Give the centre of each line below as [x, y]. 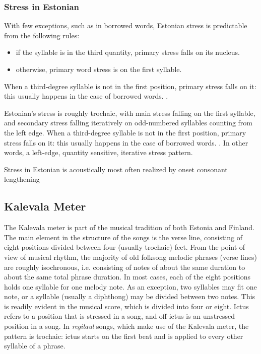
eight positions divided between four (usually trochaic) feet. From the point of [125, 247]
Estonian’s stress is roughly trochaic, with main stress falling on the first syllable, [130, 113]
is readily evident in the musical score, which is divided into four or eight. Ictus [126, 306]
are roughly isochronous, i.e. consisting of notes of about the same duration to [125, 267]
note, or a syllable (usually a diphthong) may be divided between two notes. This [130, 296]
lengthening [22, 179]
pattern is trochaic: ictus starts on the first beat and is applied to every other [124, 336]
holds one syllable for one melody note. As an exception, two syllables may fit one [130, 286]
